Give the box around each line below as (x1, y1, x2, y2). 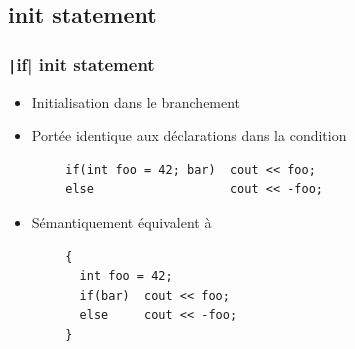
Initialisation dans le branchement (31, 91, 241, 112)
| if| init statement (8, 51, 155, 76)
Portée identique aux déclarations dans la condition (31, 125, 347, 146)
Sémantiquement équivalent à (31, 211, 212, 232)
